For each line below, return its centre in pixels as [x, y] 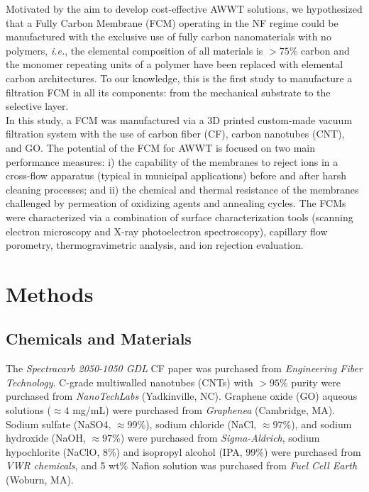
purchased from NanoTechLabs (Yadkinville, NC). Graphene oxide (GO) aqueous [182, 396]
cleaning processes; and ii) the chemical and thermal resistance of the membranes [182, 189]
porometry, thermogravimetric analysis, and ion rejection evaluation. [155, 245]
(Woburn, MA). [40, 480]
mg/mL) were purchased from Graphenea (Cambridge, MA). [204, 410]
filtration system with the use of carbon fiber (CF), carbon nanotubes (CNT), [175, 134]
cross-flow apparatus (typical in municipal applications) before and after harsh [176, 175]
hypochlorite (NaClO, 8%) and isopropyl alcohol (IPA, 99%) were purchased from [183, 451]
